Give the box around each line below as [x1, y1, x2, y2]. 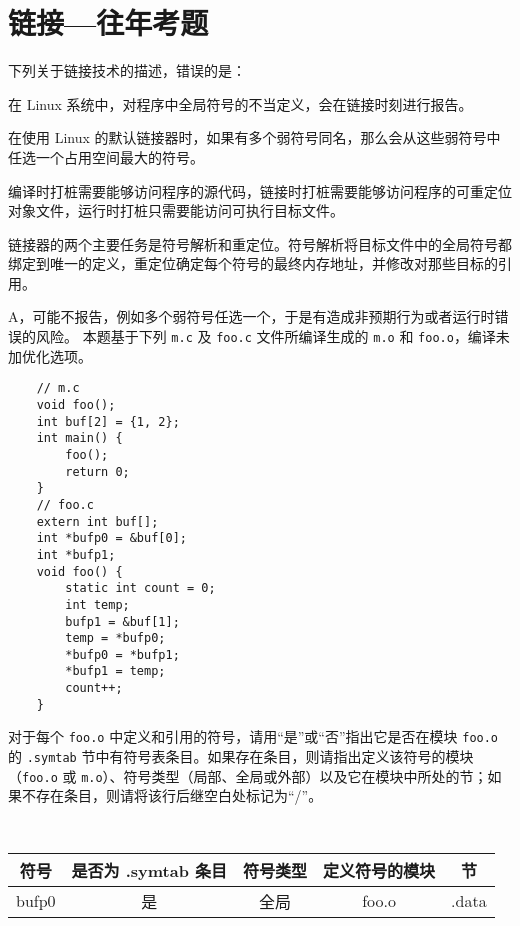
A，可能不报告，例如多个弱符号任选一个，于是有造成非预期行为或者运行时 [8, 306, 495, 327]
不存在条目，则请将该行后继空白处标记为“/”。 [21, 785, 323, 806]
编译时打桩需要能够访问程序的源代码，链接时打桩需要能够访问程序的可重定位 [8, 180, 512, 201]
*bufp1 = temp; [65, 664, 166, 679]
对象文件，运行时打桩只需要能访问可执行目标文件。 [8, 200, 344, 221]
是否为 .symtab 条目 [71, 858, 228, 882]
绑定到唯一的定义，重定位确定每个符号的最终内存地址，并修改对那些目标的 [8, 253, 498, 274]
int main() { [36, 431, 123, 446]
